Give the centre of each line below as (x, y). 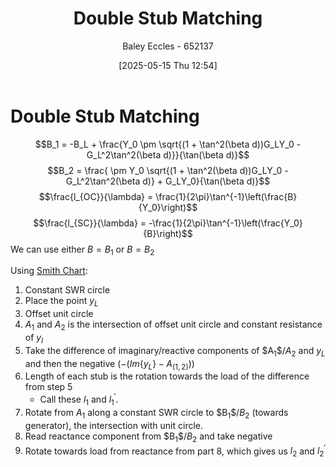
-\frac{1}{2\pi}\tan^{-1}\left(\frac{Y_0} (225, 223)
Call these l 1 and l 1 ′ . (79, 399)
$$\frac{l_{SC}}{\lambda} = (90, 223)
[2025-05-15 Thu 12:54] (168, 65)
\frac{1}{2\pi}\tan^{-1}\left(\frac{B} (226, 196)
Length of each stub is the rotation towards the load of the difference (167, 376)
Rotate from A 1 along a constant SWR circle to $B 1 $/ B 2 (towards (156, 413)
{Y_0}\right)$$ (168, 207)
